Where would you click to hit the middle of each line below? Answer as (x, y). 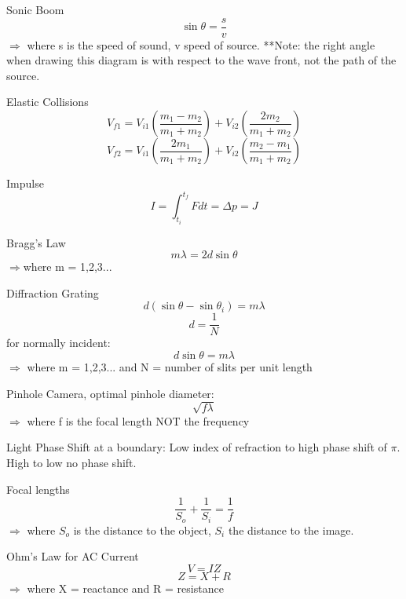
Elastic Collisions (48, 102)
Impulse (25, 183)
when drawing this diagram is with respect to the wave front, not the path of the (201, 60)
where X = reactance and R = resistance (125, 588)
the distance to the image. (291, 530)
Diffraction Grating (53, 292)
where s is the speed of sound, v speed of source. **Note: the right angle (201, 44)
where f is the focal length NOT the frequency (138, 420)
